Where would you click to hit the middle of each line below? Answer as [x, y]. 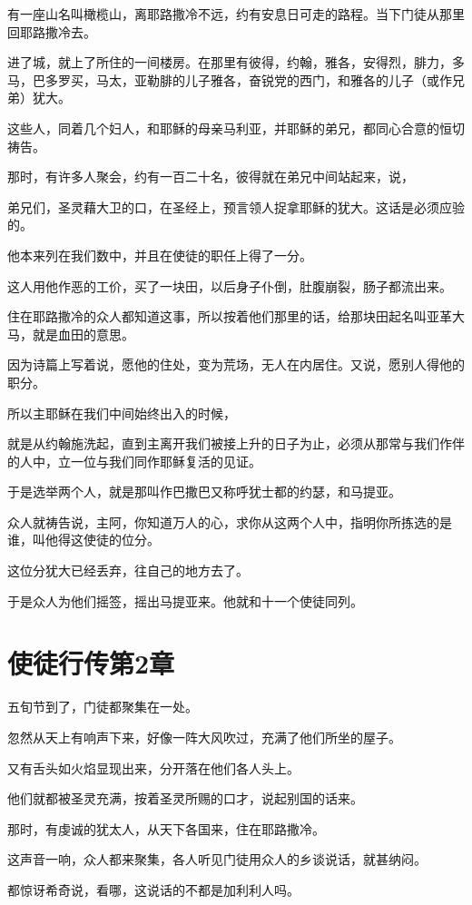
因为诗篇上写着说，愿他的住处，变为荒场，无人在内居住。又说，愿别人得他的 [236, 364]
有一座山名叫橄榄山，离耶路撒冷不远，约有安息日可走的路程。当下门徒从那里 [236, 14]
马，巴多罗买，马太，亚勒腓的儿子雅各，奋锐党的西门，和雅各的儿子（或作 [230, 79]
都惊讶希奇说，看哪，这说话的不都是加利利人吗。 [153, 889]
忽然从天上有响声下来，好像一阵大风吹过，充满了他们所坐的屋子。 [204, 737]
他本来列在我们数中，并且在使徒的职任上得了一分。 [160, 255]
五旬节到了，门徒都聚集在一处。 [103, 707]
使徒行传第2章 [91, 663]
